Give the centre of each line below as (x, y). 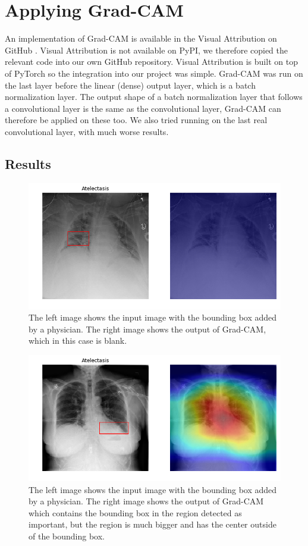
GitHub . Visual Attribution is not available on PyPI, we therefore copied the (147, 50)
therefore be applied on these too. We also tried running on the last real (136, 120)
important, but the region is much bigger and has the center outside (153, 524)
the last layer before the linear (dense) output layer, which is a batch (130, 85)
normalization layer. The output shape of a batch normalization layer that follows (154, 97)
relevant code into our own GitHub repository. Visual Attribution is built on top (151, 62)
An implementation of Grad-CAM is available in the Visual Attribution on (141, 38)
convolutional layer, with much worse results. (87, 131)
